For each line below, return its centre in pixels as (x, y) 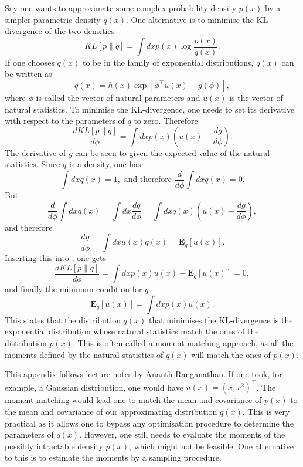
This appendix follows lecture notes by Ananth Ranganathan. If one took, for (144, 374)
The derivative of (35, 152)
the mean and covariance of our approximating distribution (111, 411)
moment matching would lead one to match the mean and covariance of (133, 400)
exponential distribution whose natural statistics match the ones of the (132, 331)
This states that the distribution (63, 319)
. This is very (266, 411)
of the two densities (80, 31)
